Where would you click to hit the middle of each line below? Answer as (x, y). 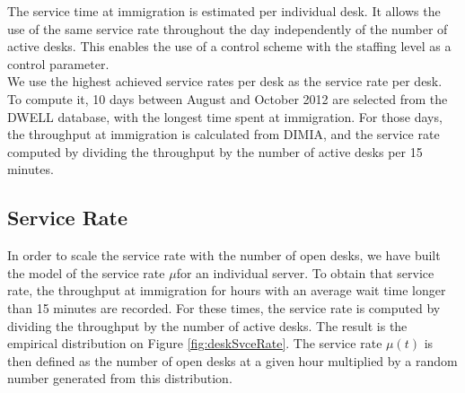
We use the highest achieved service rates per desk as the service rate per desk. (225, 81)
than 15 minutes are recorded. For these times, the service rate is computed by (224, 307)
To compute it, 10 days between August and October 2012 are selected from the (228, 98)
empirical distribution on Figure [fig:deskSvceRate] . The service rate (195, 343)
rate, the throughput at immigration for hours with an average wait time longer (227, 290)
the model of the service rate (86, 272)
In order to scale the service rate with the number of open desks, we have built (224, 255)
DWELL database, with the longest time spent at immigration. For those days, (225, 116)
